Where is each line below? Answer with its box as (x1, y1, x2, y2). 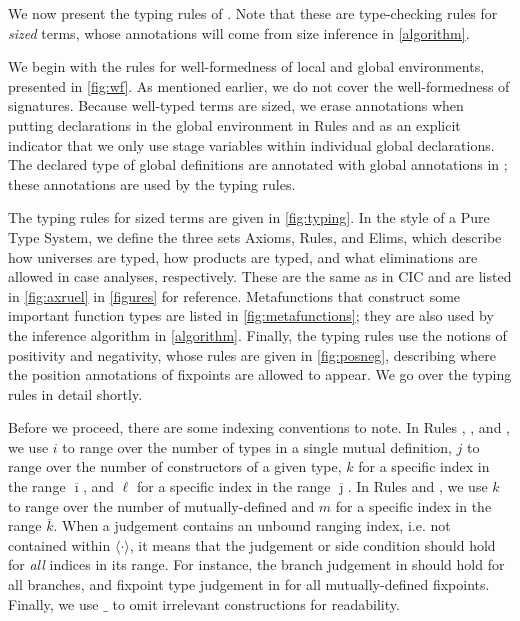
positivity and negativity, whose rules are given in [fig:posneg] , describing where (8, 344, 496, 365)
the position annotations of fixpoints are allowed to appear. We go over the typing (8, 364, 512, 385)
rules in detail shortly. (8, 383, 143, 404)
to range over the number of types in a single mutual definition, (62, 436, 452, 457)
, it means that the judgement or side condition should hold (129, 534, 496, 555)
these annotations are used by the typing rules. (8, 173, 296, 194)
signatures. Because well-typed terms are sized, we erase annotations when (8, 95, 464, 116)
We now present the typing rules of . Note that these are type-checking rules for (8, 3, 498, 23)
